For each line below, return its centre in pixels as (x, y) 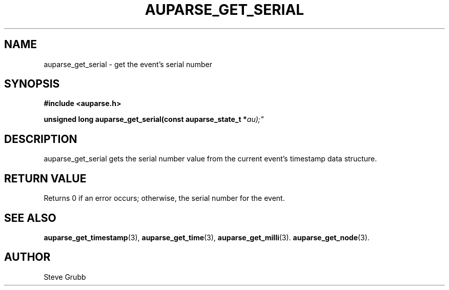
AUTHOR (27, 257)
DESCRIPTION (41, 139)
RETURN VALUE (45, 178)
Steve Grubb (65, 277)
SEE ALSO (30, 218)
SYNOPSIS (32, 84)
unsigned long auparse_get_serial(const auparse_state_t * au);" (154, 119)
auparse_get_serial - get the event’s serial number (128, 64)
